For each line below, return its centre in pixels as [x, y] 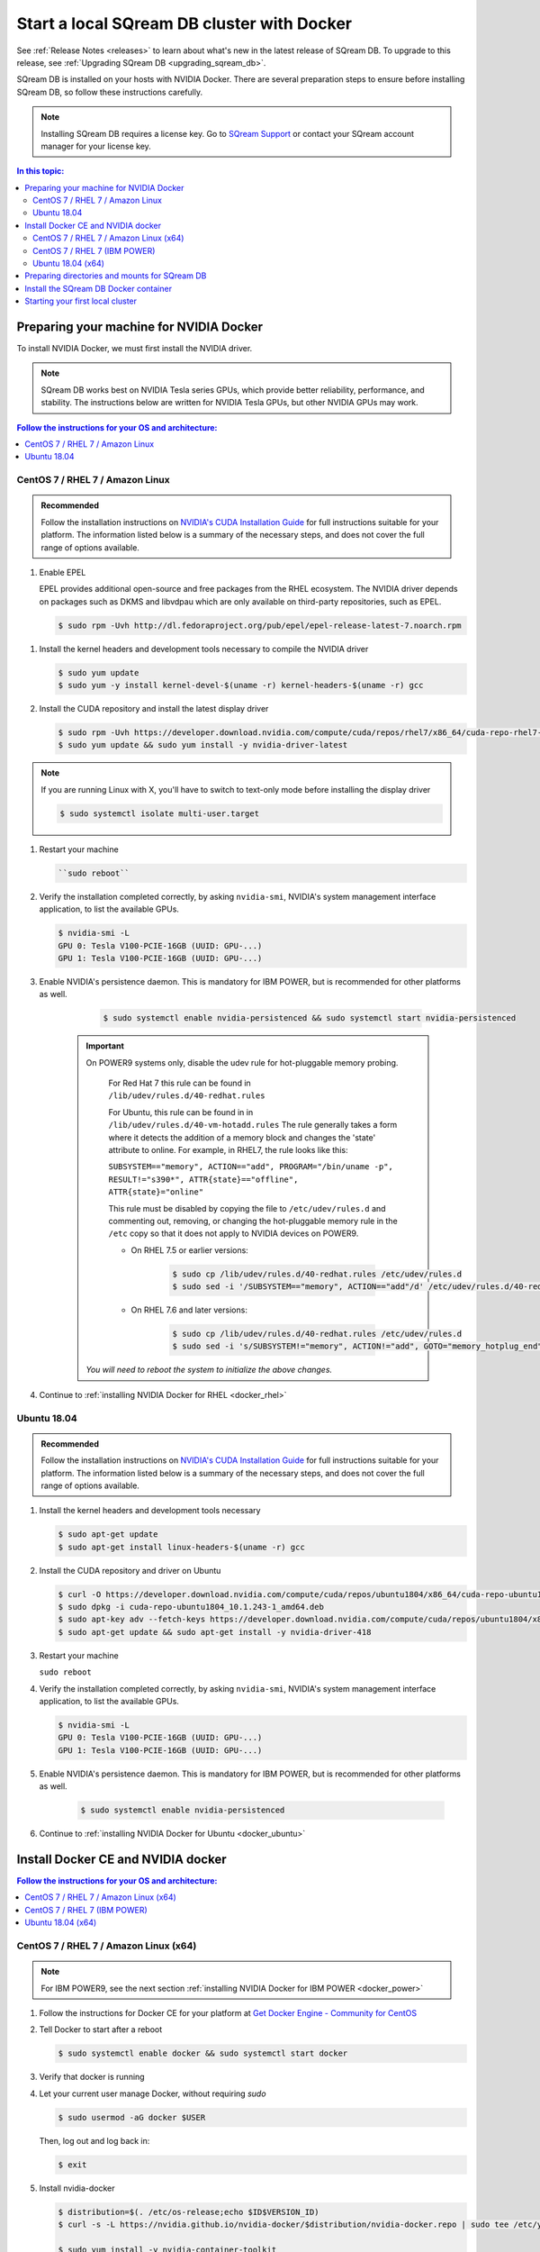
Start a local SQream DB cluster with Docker [184, 23]
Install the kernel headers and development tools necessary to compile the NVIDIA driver [204, 649]
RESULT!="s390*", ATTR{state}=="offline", [203, 1179]
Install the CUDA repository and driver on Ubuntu [130, 1570]
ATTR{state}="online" [156, 1192]
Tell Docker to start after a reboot [101, 2030]
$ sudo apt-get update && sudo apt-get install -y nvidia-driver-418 [215, 1632]
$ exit [72, 2165]
